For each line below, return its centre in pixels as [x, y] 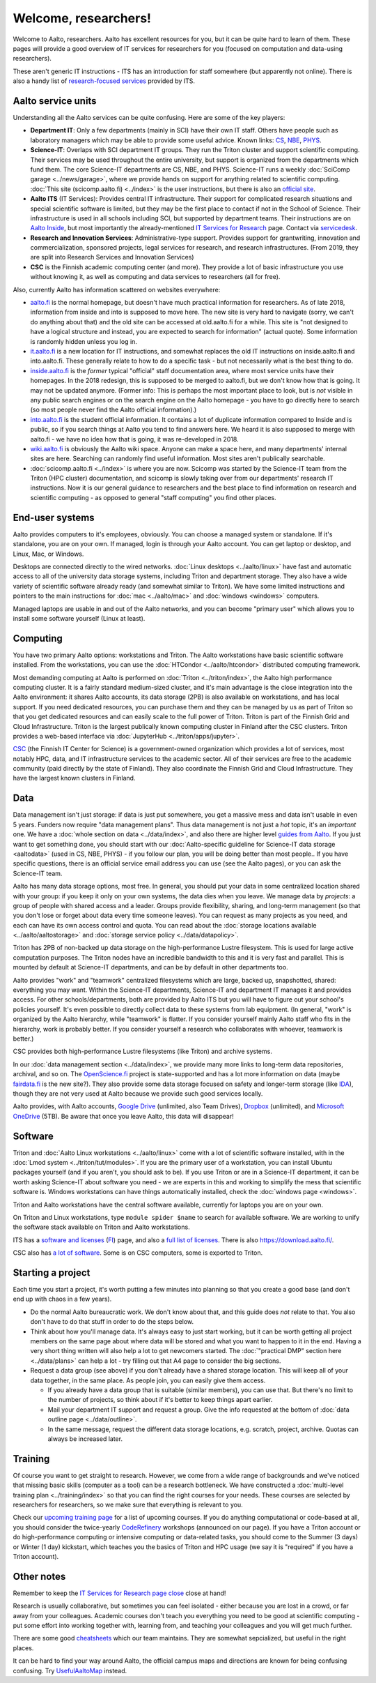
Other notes [39, 1576]
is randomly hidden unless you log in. [84, 341]
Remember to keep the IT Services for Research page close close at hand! [119, 1593]
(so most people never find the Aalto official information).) [113, 410]
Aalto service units [55, 101]
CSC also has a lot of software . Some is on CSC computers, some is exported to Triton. [138, 1253]
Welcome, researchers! [82, 18]
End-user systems [54, 517]
